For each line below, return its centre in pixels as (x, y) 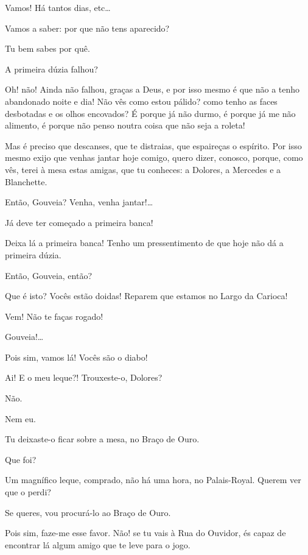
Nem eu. (20, 418)
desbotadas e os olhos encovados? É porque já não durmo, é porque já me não (150, 113)
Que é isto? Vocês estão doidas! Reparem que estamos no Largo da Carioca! (146, 296)
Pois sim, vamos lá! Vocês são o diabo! (76, 357)
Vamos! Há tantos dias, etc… (58, 7)
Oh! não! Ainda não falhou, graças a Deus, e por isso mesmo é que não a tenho (152, 89)
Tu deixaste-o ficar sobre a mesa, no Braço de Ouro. (102, 439)
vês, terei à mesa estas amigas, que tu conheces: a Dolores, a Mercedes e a (143, 169)
